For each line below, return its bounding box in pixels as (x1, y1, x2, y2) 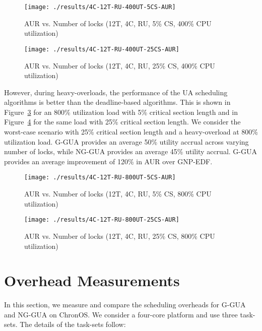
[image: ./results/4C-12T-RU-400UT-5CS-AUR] (24, 4, 176, 11)
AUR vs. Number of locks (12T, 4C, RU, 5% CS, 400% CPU (24, 18, 212, 28)
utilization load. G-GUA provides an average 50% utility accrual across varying (4, 136, 249, 147)
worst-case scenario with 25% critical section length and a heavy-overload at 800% (4, 126, 258, 137)
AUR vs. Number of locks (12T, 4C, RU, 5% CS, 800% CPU (24, 188, 212, 199)
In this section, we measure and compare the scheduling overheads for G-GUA (4, 299, 246, 310)
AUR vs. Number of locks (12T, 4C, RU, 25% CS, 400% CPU (24, 60, 215, 71)
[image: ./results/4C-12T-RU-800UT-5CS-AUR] (24, 174, 176, 181)
